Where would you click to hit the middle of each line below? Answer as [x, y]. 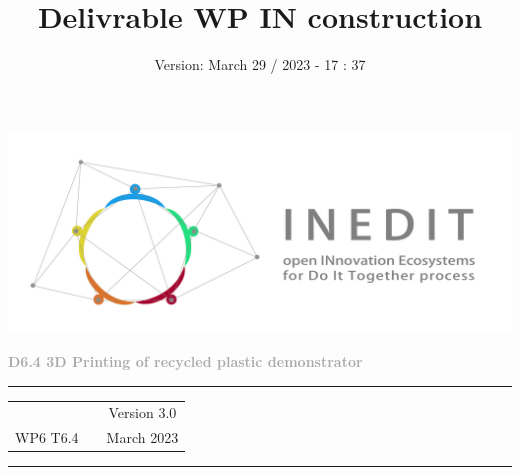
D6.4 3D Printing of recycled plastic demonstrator [185, 361]
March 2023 [142, 437]
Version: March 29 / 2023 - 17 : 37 [260, 64]
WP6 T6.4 [47, 437]
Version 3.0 [142, 412]
